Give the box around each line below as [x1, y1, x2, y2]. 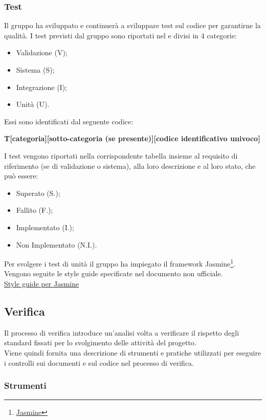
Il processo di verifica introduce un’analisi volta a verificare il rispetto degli [4, 327, 239, 338]
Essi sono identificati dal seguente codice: [4, 116, 134, 126]
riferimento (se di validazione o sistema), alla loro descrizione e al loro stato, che [4, 160, 256, 171]
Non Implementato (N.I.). [16, 239, 97, 250]
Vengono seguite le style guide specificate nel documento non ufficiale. [4, 268, 223, 279]
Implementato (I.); [16, 222, 74, 232]
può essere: [4, 170, 38, 181]
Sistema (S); [16, 64, 55, 75]
